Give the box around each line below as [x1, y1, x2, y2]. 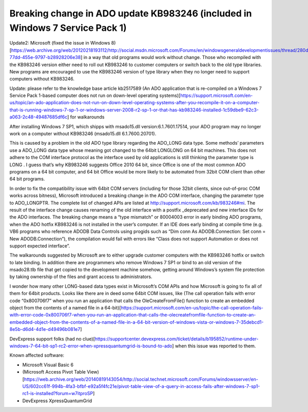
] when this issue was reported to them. [172, 343, 256, 349]
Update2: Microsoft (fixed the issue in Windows [9, 40, 110, 46]
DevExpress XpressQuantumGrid [22, 398, 92, 404]
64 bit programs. [9, 176, 45, 182]
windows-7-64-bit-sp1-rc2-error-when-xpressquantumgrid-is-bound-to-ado [9, 343, 172, 349]
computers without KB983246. [9, 76, 74, 82]
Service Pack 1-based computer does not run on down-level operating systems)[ [9, 92, 181, 99]
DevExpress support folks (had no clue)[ [9, 336, 95, 342]
